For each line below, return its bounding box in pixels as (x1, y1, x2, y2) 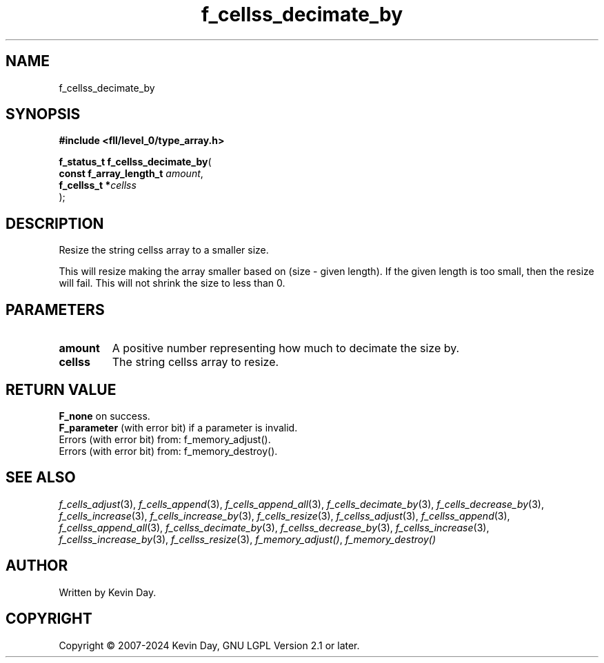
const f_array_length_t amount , (59, 167, 203, 180)
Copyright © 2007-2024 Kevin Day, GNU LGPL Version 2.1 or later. (59, 639, 360, 651)
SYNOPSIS (6, 105, 81, 123)
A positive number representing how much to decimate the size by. (112, 341, 460, 356)
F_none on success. (59, 409, 150, 422)
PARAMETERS (6, 300, 105, 318)
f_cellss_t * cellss (59, 179, 137, 192)
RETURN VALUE (6, 380, 117, 398)
